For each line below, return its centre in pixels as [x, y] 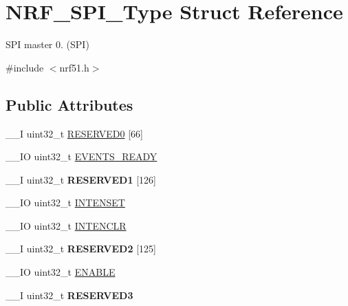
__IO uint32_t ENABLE [61, 272]
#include [25, 67]
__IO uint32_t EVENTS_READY [81, 156]
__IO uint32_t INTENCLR [66, 225]
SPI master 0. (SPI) [47, 44]
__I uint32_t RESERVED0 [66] [74, 133]
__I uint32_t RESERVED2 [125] [81, 249]
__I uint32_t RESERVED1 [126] [81, 179]
